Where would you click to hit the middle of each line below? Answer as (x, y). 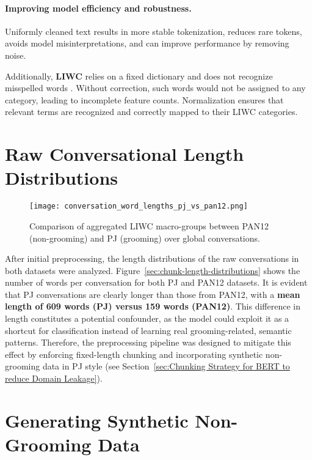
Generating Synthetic (97, 420)
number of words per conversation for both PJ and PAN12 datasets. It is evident (156, 282)
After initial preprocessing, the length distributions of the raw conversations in (152, 258)
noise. (16, 55)
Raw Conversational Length (125, 154)
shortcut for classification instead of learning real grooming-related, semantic (148, 330)
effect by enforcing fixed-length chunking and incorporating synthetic (134, 354)
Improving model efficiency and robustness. (98, 8)
